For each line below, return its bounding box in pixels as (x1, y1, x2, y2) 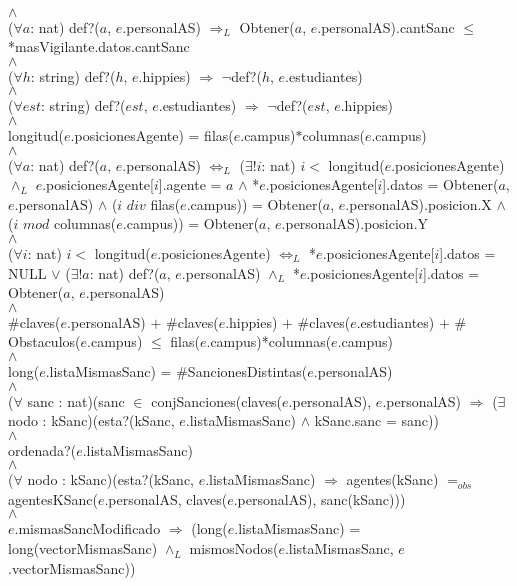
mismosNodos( (189, 538, 279, 559)
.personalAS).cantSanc (317, 16, 455, 37)
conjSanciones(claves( (151, 390, 283, 411)
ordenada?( (8, 439, 77, 460)
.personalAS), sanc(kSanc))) (233, 488, 406, 509)
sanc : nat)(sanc (27, 390, 125, 411)
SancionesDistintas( (187, 360, 308, 381)
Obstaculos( (8, 331, 81, 352)
